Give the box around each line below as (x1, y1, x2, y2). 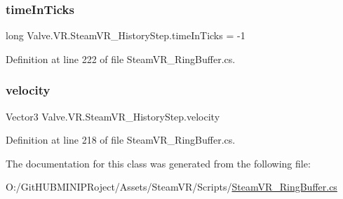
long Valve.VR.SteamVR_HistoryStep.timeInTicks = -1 (6, 28, 246, 43)
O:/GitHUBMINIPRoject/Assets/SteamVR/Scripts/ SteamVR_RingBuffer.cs (6, 179, 337, 194)
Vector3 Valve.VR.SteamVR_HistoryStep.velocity (6, 109, 220, 123)
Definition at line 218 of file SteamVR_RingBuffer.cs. (6, 132, 236, 147)
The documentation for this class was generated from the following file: (6, 156, 311, 170)
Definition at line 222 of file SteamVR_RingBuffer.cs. (6, 51, 236, 66)
